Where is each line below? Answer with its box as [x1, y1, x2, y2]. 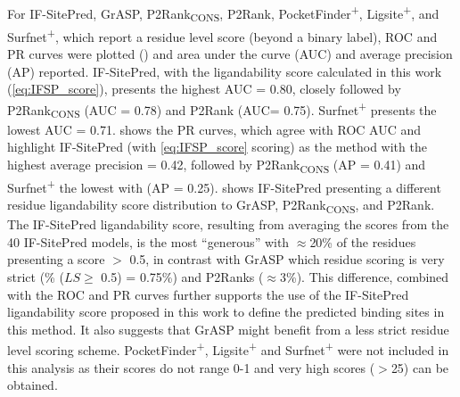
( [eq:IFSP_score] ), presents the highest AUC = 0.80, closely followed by [7, 79, 401, 98]
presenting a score [7, 250, 105, 269]
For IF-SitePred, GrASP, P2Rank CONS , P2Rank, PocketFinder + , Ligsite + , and [7, 2, 439, 25]
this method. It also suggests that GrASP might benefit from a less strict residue [7, 319, 449, 338]
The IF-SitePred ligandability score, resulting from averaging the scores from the [7, 215, 449, 234]
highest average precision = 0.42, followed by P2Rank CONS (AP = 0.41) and [7, 154, 426, 176]
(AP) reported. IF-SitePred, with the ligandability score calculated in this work [7, 62, 442, 80]
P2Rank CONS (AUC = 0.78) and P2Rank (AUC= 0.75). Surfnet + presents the [7, 97, 437, 121]
